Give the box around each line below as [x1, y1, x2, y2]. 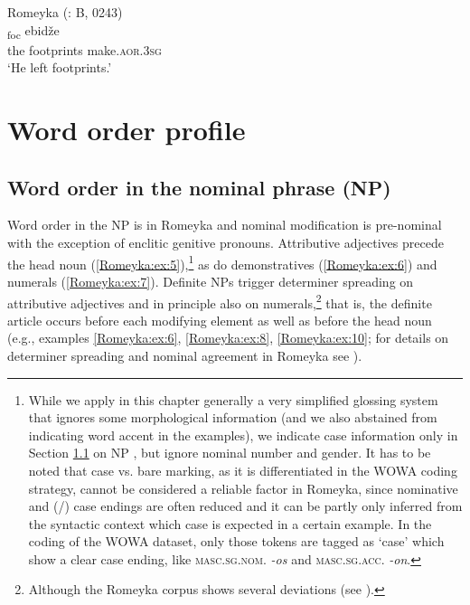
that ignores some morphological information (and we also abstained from [28, 408, 437, 427]
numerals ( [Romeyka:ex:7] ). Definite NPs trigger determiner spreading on [7, 271, 414, 290]
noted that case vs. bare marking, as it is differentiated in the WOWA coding [28, 460, 457, 479]
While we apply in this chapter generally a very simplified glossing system [28, 390, 438, 409]
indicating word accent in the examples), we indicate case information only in [28, 425, 458, 444]
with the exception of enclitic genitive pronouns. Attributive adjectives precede [7, 233, 444, 252]
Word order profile [7, 111, 246, 148]
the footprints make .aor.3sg [7, 40, 162, 59]
